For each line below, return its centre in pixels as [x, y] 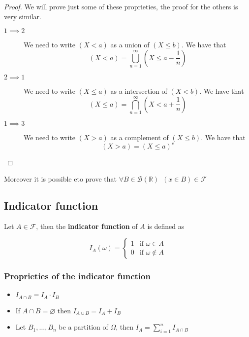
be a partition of [83, 327]
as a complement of [140, 137]
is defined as [166, 226]
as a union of [130, 45]
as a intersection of [139, 91]
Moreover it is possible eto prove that [60, 178]
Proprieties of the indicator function [77, 276]
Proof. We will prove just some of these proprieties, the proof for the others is [121, 6]
